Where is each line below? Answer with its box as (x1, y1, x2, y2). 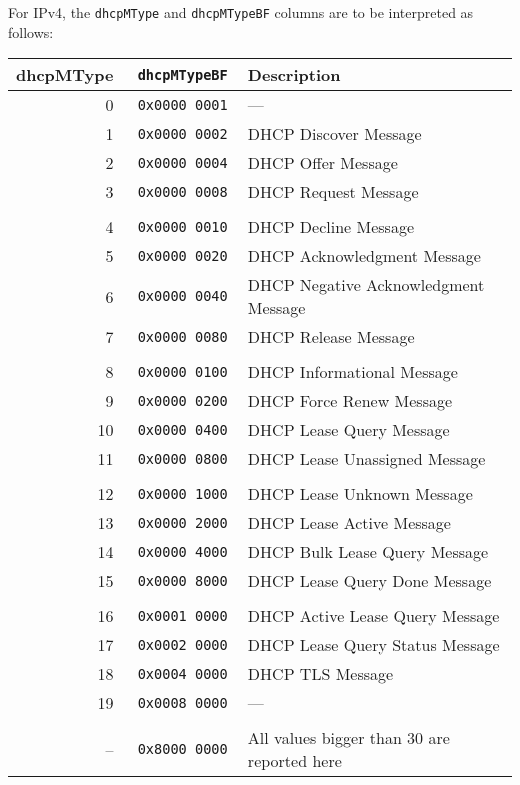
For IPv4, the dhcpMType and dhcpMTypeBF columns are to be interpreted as (8, 2, 474, 22)
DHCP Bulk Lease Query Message (247, 540, 489, 564)
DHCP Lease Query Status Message (247, 633, 500, 657)
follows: (8, 21, 54, 42)
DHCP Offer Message (247, 151, 398, 175)
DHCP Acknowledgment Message (247, 244, 481, 268)
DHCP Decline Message (247, 215, 415, 239)
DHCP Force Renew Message (247, 389, 453, 413)
